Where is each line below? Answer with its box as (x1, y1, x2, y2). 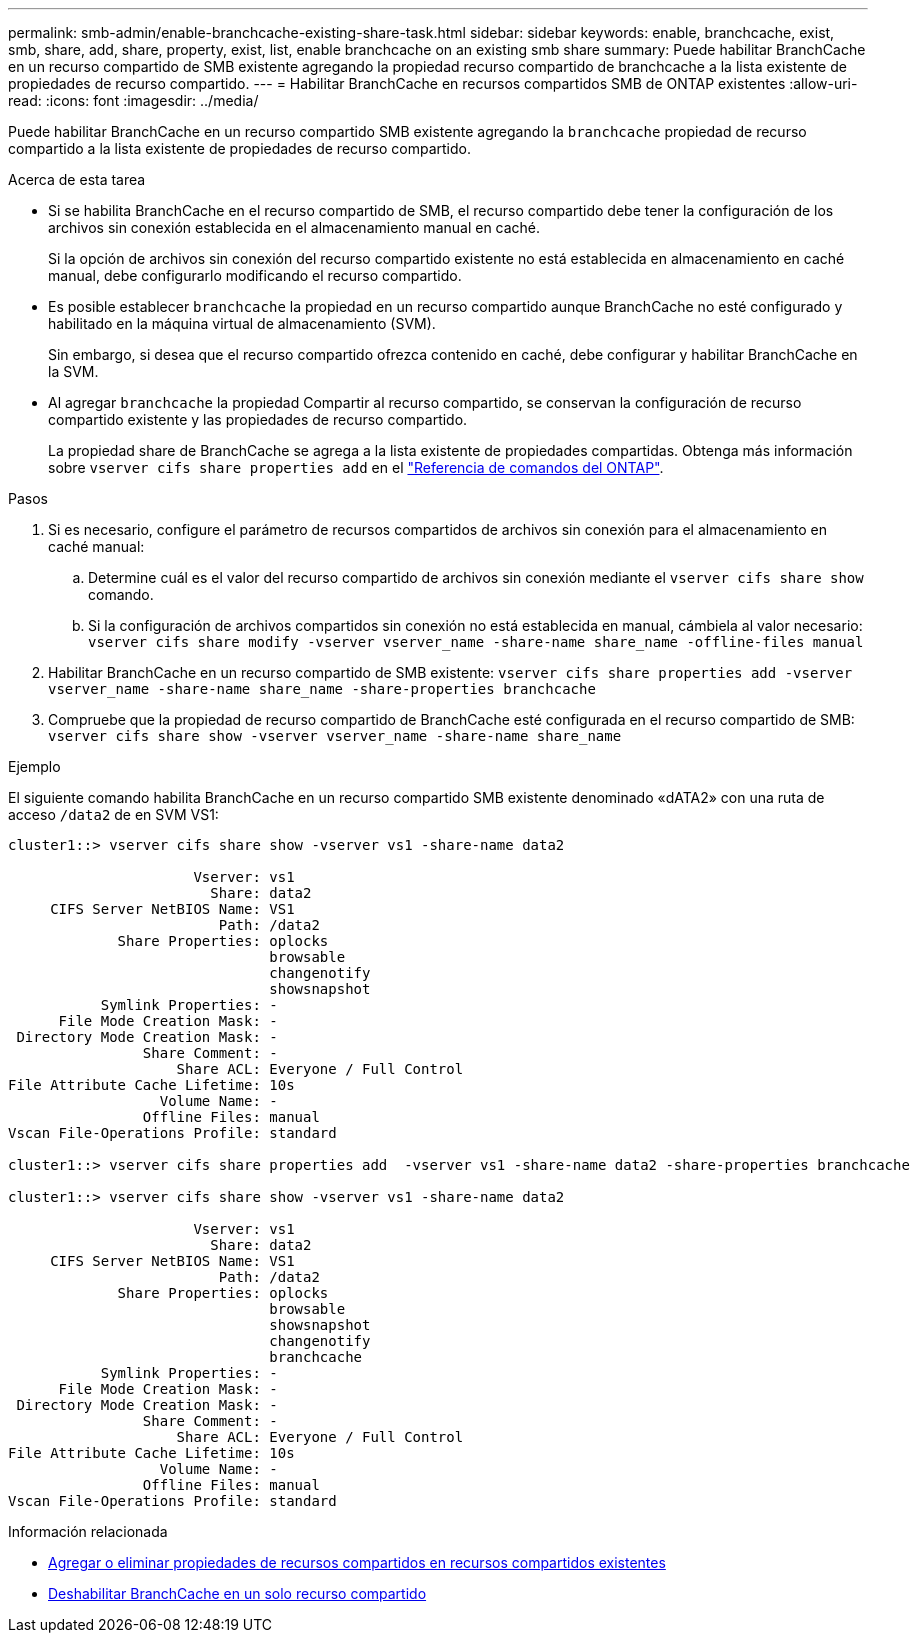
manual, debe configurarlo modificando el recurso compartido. (48, 267, 462, 284)
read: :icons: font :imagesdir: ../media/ (8, 92, 259, 109)
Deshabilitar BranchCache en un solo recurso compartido (48, 1585, 427, 1602)
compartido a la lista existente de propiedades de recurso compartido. (8, 140, 472, 157)
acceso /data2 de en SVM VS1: (8, 806, 219, 823)
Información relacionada (8, 1523, 168, 1540)
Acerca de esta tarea (8, 171, 146, 188)
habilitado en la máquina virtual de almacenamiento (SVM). (48, 315, 436, 332)
